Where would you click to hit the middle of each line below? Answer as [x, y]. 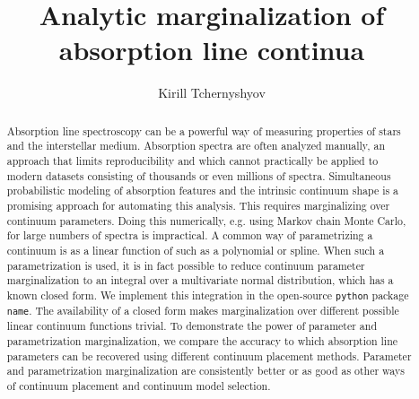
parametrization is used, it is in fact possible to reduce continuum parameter [186, 265]
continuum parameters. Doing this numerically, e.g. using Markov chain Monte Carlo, [206, 220]
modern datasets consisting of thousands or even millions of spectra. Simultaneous [199, 175]
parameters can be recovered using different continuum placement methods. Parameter [209, 356]
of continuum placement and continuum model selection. [139, 385]
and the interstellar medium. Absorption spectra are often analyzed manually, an [196, 146]
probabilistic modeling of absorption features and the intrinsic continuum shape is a [203, 191]
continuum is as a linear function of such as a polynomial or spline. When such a [196, 250]
